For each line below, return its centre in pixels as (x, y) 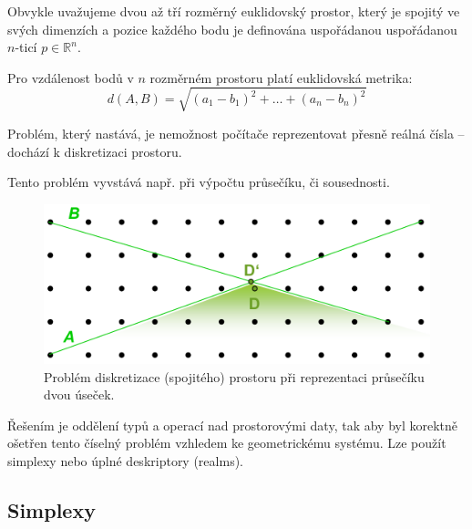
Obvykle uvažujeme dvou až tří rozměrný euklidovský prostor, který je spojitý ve (234, 11)
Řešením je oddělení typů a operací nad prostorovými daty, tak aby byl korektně (233, 425)
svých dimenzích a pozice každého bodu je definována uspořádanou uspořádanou (232, 29)
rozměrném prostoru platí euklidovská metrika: (281, 77)
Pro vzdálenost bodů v (71, 77)
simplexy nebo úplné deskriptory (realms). (125, 460)
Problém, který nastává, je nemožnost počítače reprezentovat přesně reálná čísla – (236, 133)
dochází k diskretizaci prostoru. (95, 151)
